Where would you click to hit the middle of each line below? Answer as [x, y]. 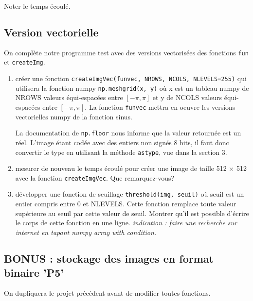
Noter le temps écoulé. [37, 6]
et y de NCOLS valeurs [187, 97]
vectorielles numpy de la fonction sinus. [74, 116]
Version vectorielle [51, 32]
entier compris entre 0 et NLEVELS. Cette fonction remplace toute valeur [126, 204]
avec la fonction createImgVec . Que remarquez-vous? [95, 177]
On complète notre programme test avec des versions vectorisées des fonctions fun [126, 52]
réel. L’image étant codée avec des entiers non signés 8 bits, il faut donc [122, 142]
